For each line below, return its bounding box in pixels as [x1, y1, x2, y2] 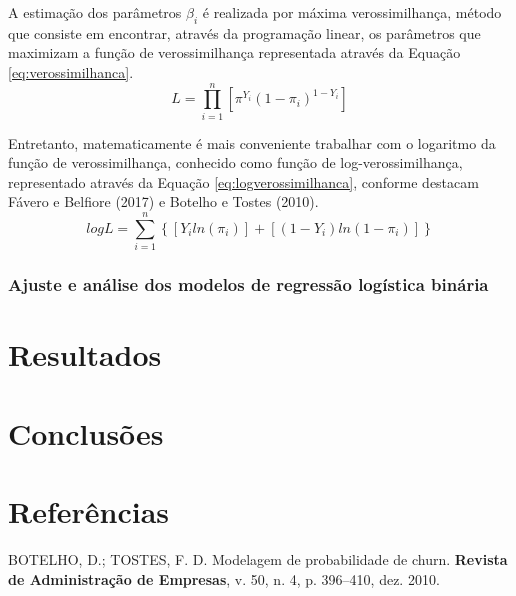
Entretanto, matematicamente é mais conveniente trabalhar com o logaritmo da [8, 132, 496, 153]
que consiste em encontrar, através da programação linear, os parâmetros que [8, 22, 481, 43]
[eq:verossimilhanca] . [8, 61, 134, 82]
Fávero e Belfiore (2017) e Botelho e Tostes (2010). [8, 191, 319, 212]
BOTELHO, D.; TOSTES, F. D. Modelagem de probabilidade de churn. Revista [8, 548, 508, 569]
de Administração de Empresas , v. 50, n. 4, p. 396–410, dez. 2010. [8, 568, 440, 589]
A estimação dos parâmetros [8, 2, 182, 22]
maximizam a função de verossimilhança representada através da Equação [8, 42, 461, 63]
